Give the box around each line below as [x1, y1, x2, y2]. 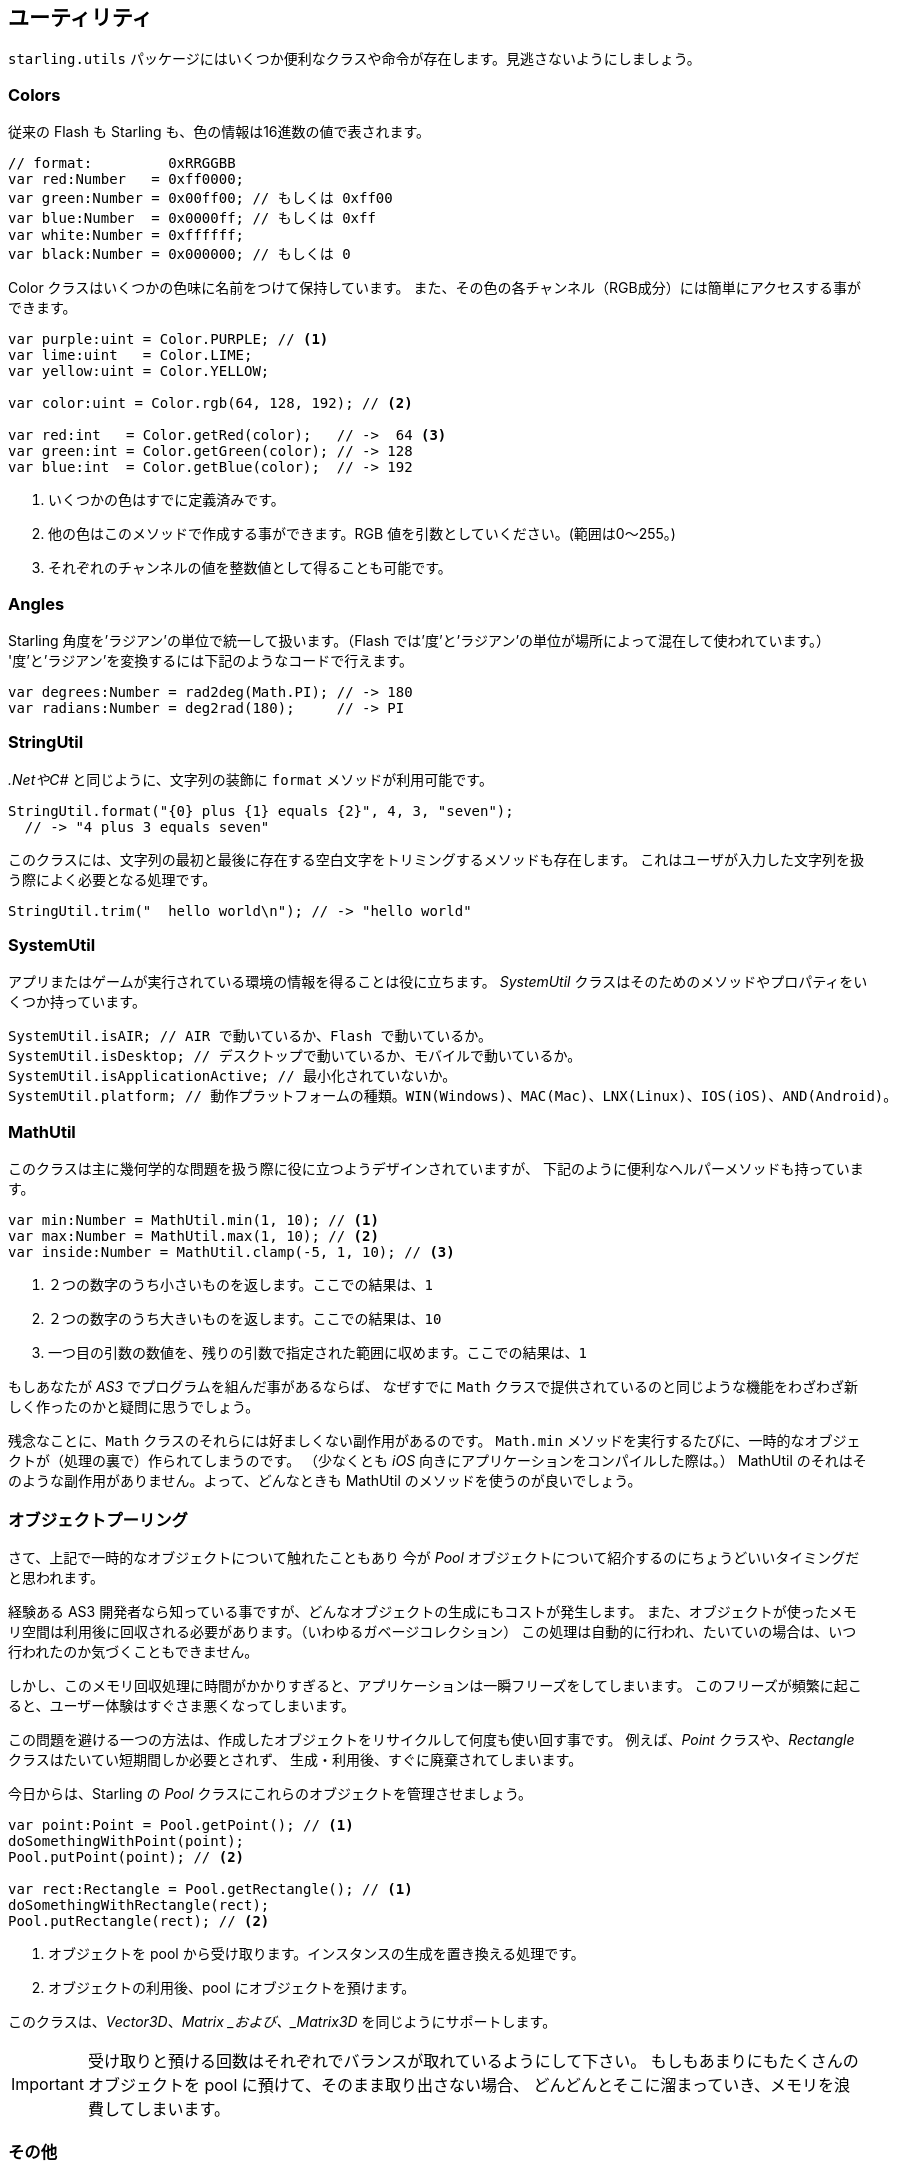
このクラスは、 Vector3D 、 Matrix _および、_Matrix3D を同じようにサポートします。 [8, 2012, 557, 2030]
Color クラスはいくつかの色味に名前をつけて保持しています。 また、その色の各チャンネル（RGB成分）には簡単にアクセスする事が [8, 279, 861, 297]
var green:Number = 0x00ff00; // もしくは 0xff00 [8, 190, 393, 207]
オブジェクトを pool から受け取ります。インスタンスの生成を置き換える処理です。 [48, 1944, 585, 1962]
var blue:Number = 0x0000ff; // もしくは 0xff [8, 210, 376, 227]
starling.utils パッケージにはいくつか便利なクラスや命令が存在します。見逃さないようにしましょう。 [8, 50, 701, 68]
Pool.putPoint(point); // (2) [8, 1848, 245, 1865]
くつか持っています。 [8, 993, 146, 1011]
